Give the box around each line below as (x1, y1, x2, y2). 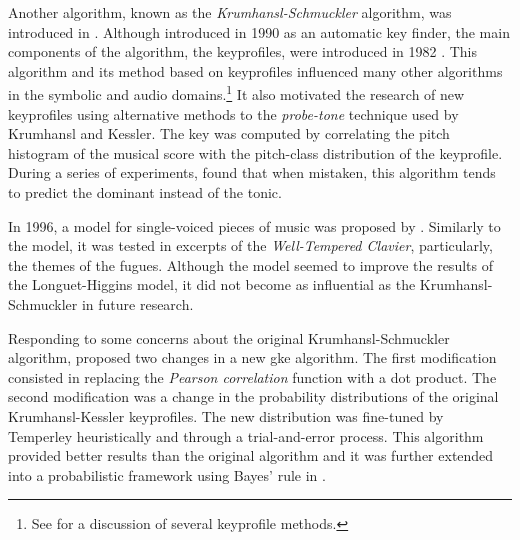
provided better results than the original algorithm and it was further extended (8, 445, 494, 466)
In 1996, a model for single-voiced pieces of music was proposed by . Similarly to (8, 215, 501, 236)
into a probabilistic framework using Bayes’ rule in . (8, 464, 326, 485)
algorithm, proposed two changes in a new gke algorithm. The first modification (8, 347, 497, 368)
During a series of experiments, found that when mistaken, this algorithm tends (8, 162, 496, 183)
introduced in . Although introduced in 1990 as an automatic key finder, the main (8, 21, 510, 42)
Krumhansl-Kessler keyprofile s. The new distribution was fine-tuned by (8, 405, 444, 426)
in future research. (81, 293, 194, 314)
